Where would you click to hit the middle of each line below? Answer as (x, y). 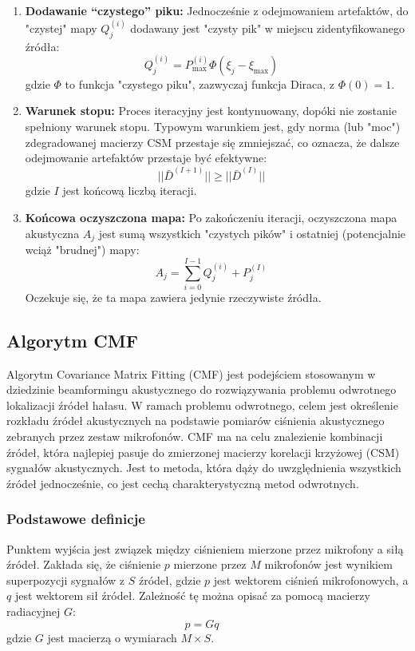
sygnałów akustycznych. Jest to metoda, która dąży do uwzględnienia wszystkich (204, 468)
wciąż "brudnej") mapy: (82, 250)
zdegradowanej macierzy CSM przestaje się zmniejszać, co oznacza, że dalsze (212, 142)
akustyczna (52, 233)
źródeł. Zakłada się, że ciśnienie (84, 564)
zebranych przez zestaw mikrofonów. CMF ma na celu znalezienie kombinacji (195, 437)
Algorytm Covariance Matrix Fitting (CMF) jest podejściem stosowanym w (191, 373)
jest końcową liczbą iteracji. (130, 191)
